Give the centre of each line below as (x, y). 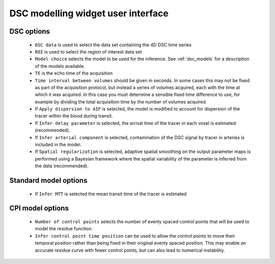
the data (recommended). (62, 166)
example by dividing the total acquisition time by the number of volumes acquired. (121, 101)
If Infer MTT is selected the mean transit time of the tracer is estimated (111, 194)
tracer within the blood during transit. (74, 116)
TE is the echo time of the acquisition (74, 73)
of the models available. (60, 66)
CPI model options (39, 208)
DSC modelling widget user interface (89, 13)
